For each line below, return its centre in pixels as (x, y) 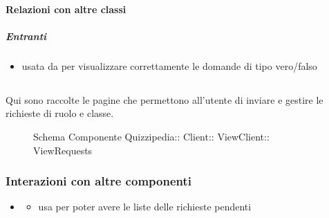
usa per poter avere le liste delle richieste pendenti (145, 207)
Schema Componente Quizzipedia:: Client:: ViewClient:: (151, 136)
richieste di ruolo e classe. (60, 113)
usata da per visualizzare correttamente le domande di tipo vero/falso (169, 65)
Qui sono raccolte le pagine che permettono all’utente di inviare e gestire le (164, 99)
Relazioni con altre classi (66, 9)
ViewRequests (63, 150)
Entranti (26, 36)
